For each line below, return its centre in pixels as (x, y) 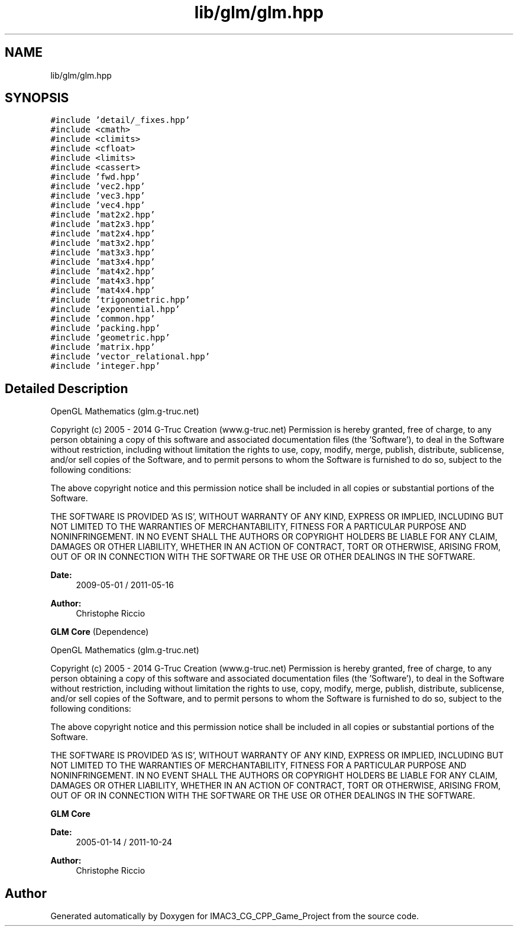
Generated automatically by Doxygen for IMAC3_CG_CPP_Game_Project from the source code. (235, 916)
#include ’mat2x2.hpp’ (103, 215)
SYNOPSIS (37, 98)
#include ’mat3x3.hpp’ (103, 253)
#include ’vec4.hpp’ (98, 205)
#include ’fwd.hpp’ (95, 177)
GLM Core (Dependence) (100, 632)
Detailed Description (67, 388)
